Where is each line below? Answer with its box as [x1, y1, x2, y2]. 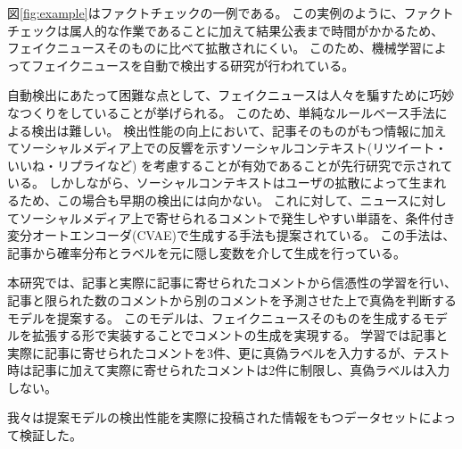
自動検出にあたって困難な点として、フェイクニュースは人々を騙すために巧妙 [7, 86, 455, 104]
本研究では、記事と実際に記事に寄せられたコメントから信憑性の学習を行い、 [7, 273, 457, 292]
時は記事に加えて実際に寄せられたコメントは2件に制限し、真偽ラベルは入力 [7, 361, 450, 379]
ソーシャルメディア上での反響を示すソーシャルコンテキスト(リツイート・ [19, 138, 448, 157]
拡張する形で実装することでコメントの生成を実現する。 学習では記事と [31, 326, 449, 345]
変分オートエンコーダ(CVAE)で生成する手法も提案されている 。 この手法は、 [7, 226, 456, 245]
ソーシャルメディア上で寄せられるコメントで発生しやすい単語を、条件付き [19, 208, 456, 227]
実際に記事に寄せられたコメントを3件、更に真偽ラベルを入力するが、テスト [7, 343, 450, 362]
